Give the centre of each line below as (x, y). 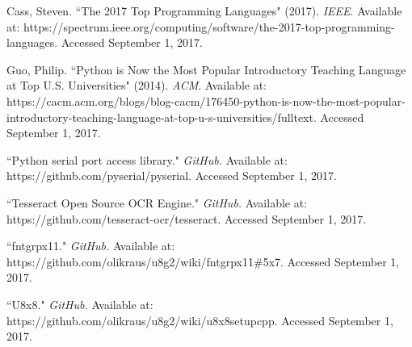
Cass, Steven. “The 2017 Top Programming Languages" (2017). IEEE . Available (204, 10)
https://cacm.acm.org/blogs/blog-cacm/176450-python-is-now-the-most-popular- (206, 100)
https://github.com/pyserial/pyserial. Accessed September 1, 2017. (172, 176)
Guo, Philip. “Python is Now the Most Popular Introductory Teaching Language (206, 69)
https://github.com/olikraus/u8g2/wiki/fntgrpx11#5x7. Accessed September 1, (203, 261)
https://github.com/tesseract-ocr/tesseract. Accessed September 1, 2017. (187, 218)
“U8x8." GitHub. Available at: (80, 304)
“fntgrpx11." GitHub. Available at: (91, 246)
